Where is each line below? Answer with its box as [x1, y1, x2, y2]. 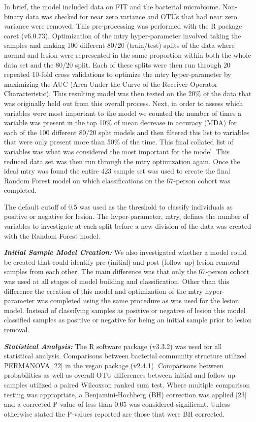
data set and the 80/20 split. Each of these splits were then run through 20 [4, 59, 230, 70]
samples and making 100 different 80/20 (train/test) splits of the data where [4, 40, 235, 50]
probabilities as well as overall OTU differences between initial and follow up [4, 370, 235, 380]
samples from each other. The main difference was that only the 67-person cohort [4, 266, 250, 277]
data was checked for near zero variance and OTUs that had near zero [26, 11, 237, 21]
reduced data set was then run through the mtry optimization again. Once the [4, 156, 240, 166]
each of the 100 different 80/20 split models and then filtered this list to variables [4, 127, 250, 137]
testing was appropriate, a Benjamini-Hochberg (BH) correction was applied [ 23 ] [4, 389, 247, 399]
